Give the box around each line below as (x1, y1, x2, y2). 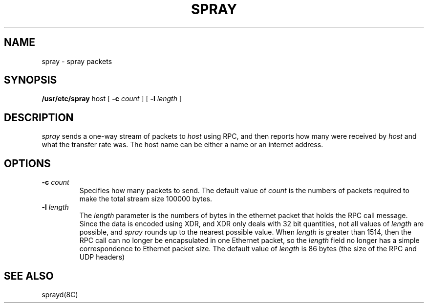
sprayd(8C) (42, 290, 78, 299)
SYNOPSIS (4, 74, 57, 87)
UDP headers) (79, 253, 125, 262)
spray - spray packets (42, 57, 112, 66)
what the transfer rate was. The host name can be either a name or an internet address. (42, 140, 323, 149)
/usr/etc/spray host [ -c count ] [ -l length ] (42, 94, 182, 103)
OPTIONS (4, 157, 51, 170)
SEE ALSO (4, 269, 54, 282)
